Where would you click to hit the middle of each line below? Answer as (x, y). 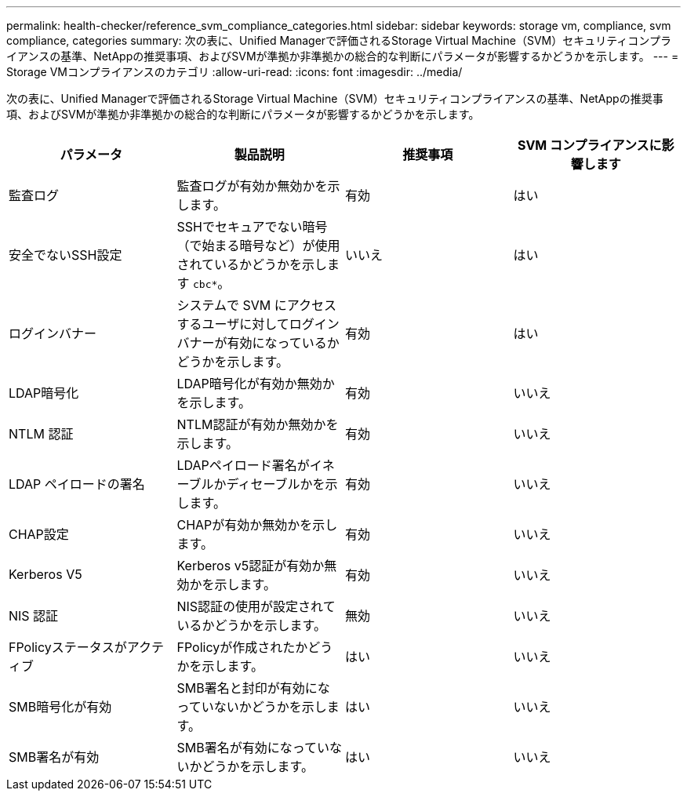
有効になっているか (283, 343)
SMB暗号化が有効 (60, 707)
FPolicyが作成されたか (242, 647)
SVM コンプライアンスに (589, 145)
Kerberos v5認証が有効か (251, 566)
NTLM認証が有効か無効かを (258, 424)
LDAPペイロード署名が (243, 465)
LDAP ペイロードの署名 (77, 484)
